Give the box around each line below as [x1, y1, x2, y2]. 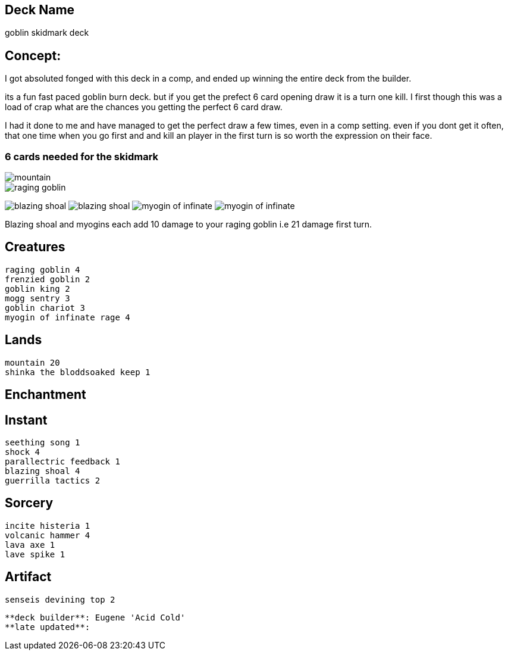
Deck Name [5, 2, 75, 17]
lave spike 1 [5, 549, 65, 559]
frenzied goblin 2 [5, 274, 90, 284]
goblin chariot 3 [5, 302, 85, 313]
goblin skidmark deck [5, 27, 89, 38]
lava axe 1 [5, 539, 55, 550]
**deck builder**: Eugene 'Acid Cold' [5, 612, 186, 622]
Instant [5, 412, 48, 428]
